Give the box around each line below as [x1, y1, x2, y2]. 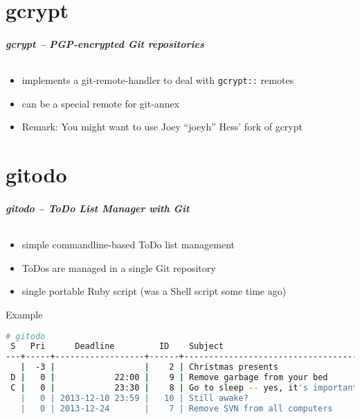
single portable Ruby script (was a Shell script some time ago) [21, 284, 287, 298]
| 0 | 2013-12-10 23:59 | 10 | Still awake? [20, 393, 249, 403]
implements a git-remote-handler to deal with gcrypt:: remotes [21, 73, 294, 87]
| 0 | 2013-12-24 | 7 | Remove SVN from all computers [20, 403, 333, 413]
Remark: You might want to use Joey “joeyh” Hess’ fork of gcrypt [21, 119, 303, 134]
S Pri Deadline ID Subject [10, 341, 224, 352]
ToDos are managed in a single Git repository [21, 260, 216, 275]
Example [6, 307, 43, 321]
